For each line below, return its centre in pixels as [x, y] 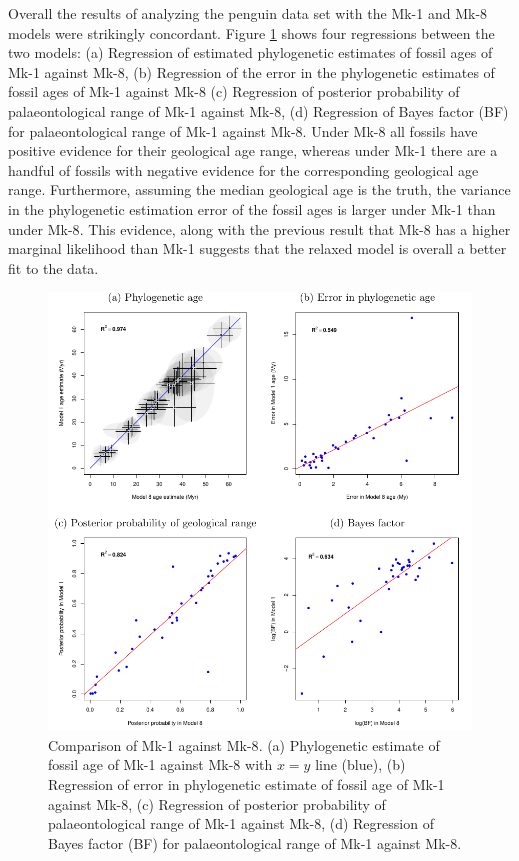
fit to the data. [53, 267]
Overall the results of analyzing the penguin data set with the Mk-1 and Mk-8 [248, 13]
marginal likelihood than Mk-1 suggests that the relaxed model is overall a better [257, 248]
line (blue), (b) [360, 764]
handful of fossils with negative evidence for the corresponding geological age [243, 169]
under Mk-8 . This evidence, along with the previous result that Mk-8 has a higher [259, 228]
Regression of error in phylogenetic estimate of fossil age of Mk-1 [246, 783]
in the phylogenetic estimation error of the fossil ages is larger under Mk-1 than [252, 208]
